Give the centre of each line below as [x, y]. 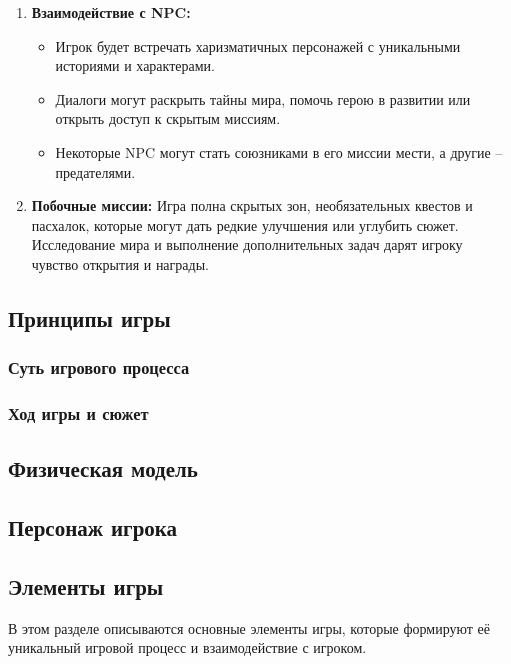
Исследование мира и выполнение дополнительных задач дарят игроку [247, 244]
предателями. [95, 171]
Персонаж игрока [93, 527]
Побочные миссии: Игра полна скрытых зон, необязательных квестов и [252, 205]
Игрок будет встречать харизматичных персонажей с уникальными [258, 45]
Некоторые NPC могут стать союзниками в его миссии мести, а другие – [279, 151]
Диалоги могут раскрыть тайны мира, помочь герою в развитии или [263, 98]
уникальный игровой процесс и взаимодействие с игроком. [187, 647]
